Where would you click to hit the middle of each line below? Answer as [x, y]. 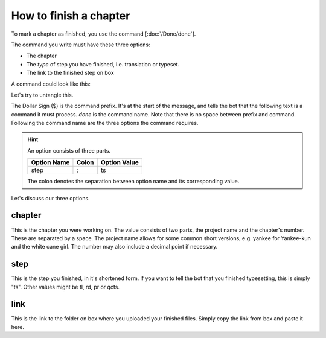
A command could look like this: [51, 84]
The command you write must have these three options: [81, 45]
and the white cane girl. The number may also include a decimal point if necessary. [114, 247]
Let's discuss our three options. [50, 198]
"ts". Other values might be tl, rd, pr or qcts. [66, 287]
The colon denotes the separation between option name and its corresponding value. [133, 182]
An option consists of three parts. [69, 150]
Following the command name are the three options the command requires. [105, 123]
